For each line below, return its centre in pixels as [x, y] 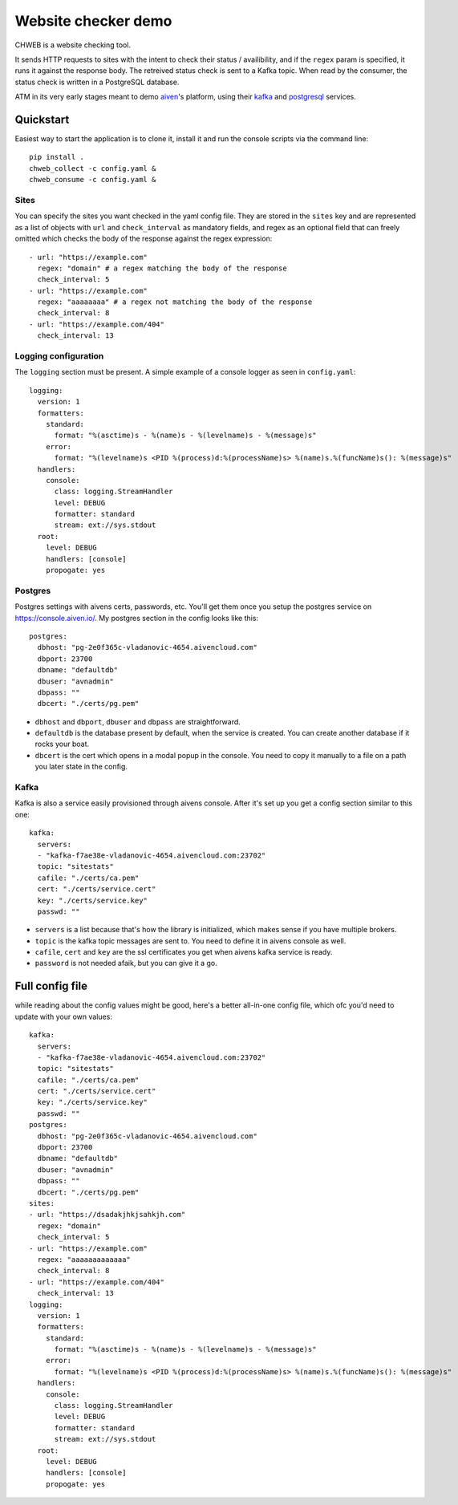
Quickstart [42, 119]
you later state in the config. [81, 767]
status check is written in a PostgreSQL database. [97, 82]
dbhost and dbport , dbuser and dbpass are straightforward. [138, 721]
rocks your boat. [62, 744]
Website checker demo [93, 21]
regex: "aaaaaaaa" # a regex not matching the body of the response [175, 302]
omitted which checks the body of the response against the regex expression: [144, 239]
